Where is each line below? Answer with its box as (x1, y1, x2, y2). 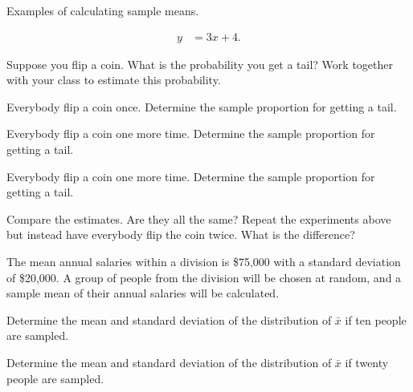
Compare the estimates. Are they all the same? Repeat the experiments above (6, 210, 391, 227)
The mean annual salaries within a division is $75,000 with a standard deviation (6, 253, 401, 269)
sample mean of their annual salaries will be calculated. (6, 285, 280, 301)
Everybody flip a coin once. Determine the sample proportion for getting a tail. (6, 98, 397, 115)
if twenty (345, 354, 389, 370)
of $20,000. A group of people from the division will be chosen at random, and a (6, 269, 402, 285)
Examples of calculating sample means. (6, 2, 199, 18)
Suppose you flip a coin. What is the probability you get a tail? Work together (6, 55, 393, 72)
